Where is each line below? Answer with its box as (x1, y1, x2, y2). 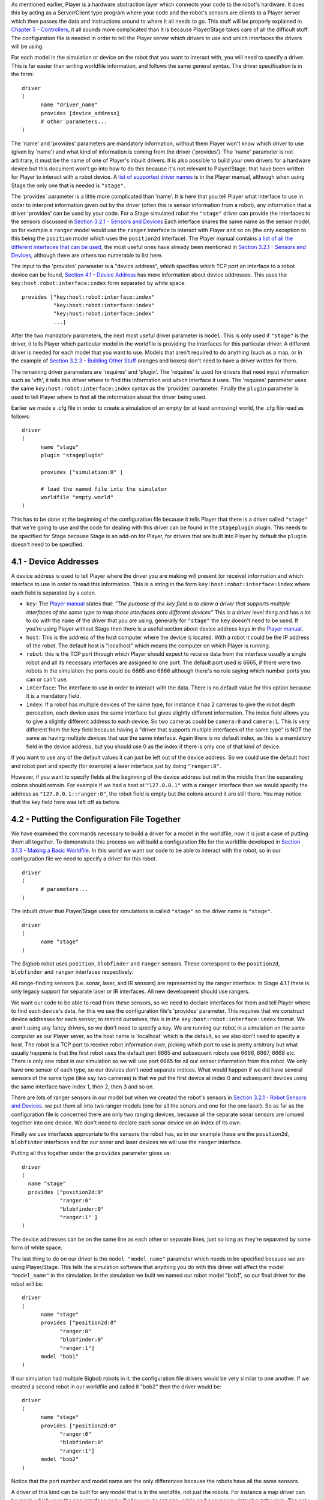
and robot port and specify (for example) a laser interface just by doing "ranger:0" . (11, 762, 221, 769)
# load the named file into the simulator (40, 485, 167, 492)
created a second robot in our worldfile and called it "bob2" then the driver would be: (11, 1383, 222, 1390)
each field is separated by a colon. (11, 589, 97, 596)
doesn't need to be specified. (11, 541, 84, 548)
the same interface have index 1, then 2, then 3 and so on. (11, 1083, 154, 1090)
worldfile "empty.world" (40, 494, 114, 501)
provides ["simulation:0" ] (40, 469, 123, 475)
